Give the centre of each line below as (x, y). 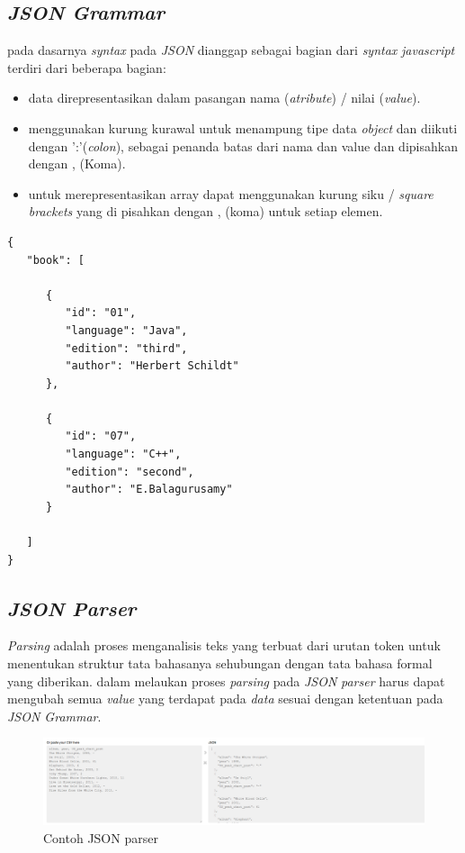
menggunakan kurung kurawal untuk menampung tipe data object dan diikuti (243, 127)
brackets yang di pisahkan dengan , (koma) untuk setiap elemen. (206, 211)
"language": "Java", (126, 330)
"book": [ (55, 260)
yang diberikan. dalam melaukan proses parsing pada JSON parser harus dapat (226, 681)
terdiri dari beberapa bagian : (87, 67)
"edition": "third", (126, 348)
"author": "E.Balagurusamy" (149, 490)
